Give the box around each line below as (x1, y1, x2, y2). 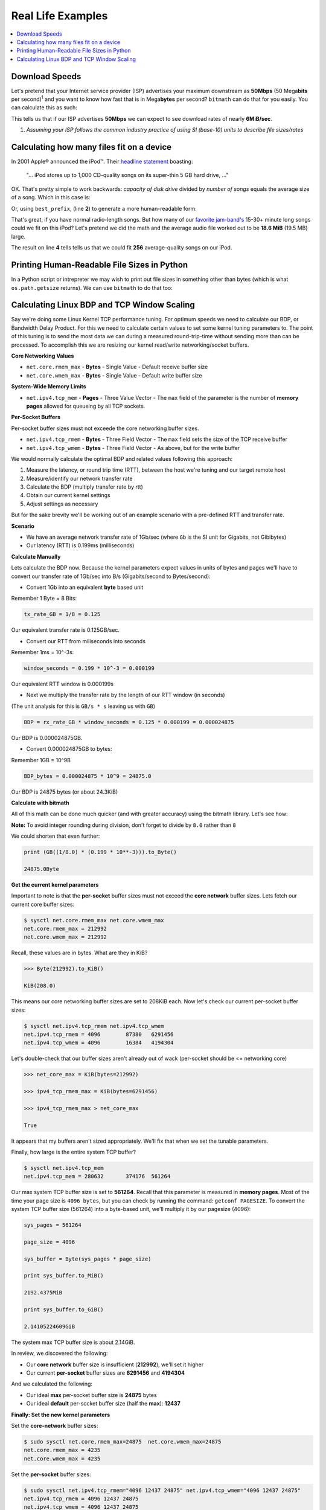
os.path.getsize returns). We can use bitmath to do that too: (11, 284, 173, 291)
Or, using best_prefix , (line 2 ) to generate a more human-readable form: (11, 205, 197, 212)
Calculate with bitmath (11, 799, 69, 806)
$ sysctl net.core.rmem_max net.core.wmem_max (24, 917, 164, 924)
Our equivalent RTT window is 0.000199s (11, 680, 114, 688)
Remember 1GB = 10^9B (11, 756, 71, 763)
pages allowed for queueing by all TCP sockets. (26, 402, 145, 410)
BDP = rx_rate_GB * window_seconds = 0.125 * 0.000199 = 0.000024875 (24, 719, 234, 725)
